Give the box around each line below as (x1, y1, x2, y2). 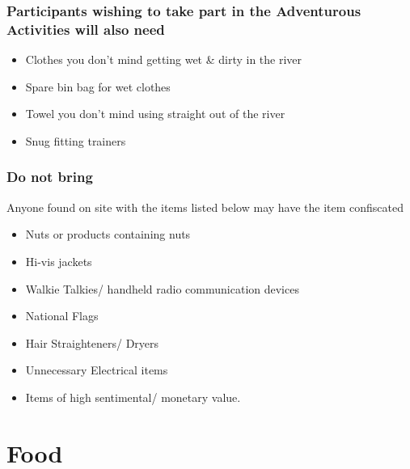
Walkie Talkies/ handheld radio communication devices (25, 280, 299, 297)
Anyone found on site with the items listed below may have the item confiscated (6, 198, 404, 215)
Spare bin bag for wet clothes (25, 78, 171, 95)
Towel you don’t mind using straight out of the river (25, 105, 285, 122)
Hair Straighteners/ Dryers (25, 334, 159, 351)
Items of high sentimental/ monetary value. (25, 388, 241, 405)
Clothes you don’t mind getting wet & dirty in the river (25, 51, 302, 68)
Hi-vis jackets (25, 252, 92, 269)
